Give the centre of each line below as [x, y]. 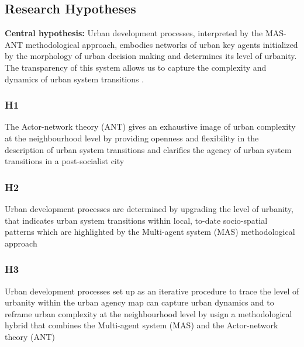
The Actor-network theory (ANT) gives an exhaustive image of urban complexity [150, 126]
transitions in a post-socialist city [65, 161]
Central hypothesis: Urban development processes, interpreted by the [134, 33]
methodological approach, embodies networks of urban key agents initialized [162, 44]
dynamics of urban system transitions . [75, 79]
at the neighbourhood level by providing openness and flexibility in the [132, 138]
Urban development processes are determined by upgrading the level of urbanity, [149, 208]
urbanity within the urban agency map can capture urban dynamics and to [139, 302]
